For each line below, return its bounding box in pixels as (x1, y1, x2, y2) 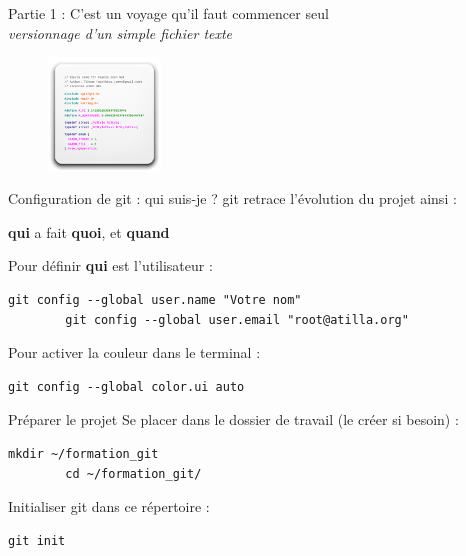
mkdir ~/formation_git (8, 446, 159, 461)
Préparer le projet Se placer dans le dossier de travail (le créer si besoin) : (8, 409, 459, 430)
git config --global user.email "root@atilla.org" (65, 312, 409, 327)
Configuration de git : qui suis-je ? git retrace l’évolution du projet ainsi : (8, 188, 457, 209)
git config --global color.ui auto (8, 379, 245, 394)
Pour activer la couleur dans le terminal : (8, 342, 261, 363)
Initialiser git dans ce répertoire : (8, 496, 210, 517)
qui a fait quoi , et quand (8, 221, 170, 242)
